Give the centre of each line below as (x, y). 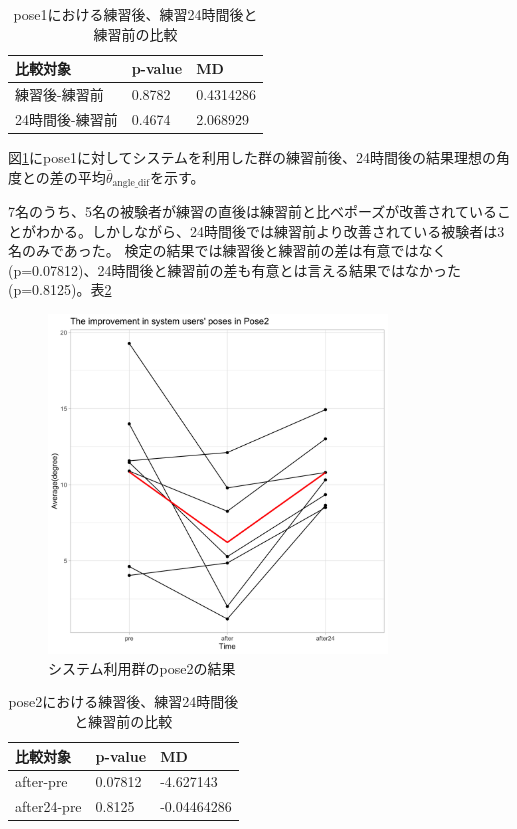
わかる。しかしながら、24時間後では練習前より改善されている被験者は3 (270, 230)
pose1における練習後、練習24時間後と (135, 14)
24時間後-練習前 (66, 118)
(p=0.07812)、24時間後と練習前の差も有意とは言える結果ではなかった (235, 269)
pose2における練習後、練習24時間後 (123, 701)
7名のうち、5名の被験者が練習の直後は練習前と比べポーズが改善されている (252, 211)
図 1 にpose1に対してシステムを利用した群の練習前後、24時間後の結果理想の (252, 156)
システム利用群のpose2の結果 (142, 667)
